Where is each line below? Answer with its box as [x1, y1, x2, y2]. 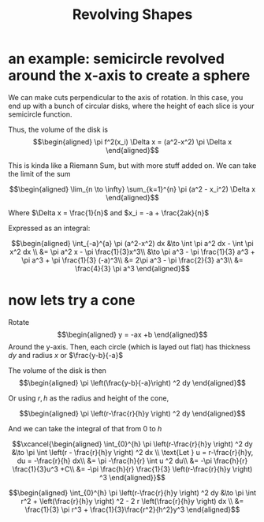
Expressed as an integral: [8, 223, 91, 233]
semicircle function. [8, 109, 73, 119]
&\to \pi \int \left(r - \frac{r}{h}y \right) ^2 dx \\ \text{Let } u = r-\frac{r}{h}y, [11, 447, 254, 457]
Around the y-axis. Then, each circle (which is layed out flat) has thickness [8, 341, 251, 352]
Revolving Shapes [72, 6, 193, 24]
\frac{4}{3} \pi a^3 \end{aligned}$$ [74, 263, 191, 273]
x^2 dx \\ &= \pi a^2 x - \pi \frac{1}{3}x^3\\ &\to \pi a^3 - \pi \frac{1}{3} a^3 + [9, 247, 255, 256]
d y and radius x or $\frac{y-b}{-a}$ [8, 350, 124, 360]
